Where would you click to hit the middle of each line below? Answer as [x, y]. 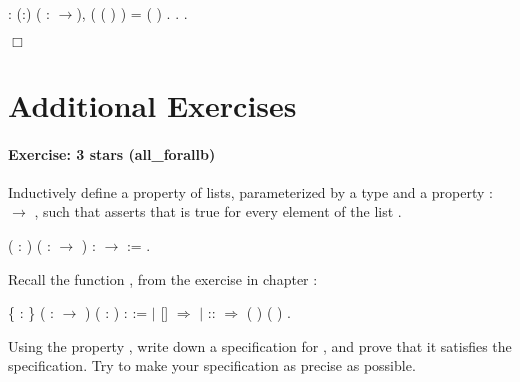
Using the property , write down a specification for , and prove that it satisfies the [260, 345]
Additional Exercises [152, 104]
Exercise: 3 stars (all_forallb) [112, 153]
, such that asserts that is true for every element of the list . [218, 211]
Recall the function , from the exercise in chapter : [163, 278]
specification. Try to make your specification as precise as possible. [212, 365]
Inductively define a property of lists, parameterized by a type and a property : [250, 191]
